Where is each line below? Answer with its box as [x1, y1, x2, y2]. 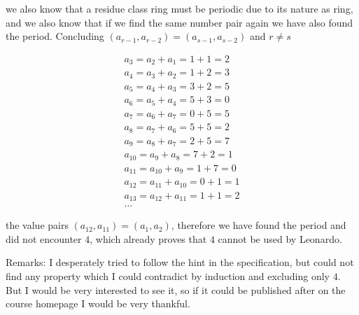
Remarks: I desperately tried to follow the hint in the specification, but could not [6, 255, 354, 269]
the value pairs [6, 218, 69, 232]
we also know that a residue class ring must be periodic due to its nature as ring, [6, 1, 353, 15]
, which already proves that [90, 231, 207, 246]
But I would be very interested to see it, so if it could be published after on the [6, 282, 346, 297]
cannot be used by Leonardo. [218, 231, 342, 246]
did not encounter [6, 231, 82, 246]
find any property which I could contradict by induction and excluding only [6, 268, 330, 283]
